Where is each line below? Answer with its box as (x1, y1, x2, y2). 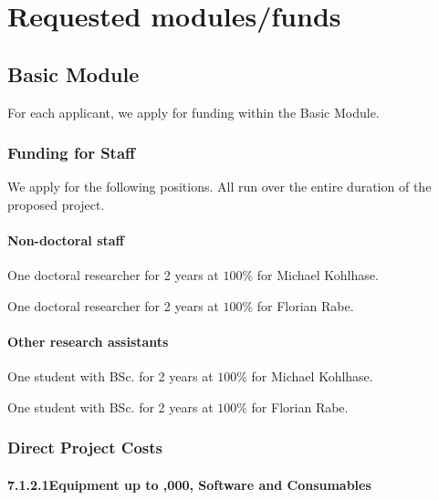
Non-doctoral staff (7, 231, 124, 250)
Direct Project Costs (7, 436, 162, 459)
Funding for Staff (7, 141, 136, 164)
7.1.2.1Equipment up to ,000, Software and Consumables (7, 474, 371, 494)
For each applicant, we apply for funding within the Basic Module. (7, 102, 380, 121)
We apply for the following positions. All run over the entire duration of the (7, 177, 432, 196)
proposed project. (7, 194, 105, 214)
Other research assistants (7, 332, 169, 351)
